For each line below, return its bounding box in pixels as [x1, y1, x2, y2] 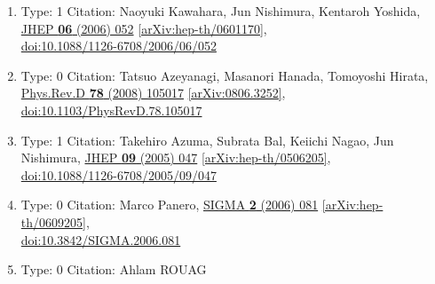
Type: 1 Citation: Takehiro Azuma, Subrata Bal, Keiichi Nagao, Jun [20, 130, 394, 149]
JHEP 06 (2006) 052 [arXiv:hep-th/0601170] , [20, 19, 267, 37]
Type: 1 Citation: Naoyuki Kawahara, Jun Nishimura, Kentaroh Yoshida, [20, 2, 421, 20]
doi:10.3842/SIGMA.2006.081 [20, 230, 181, 248]
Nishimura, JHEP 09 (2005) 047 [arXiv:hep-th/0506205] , [20, 148, 331, 167]
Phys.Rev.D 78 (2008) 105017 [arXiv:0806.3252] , [20, 83, 286, 102]
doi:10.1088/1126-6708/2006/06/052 [20, 36, 217, 55]
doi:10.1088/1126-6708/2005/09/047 [20, 165, 217, 184]
